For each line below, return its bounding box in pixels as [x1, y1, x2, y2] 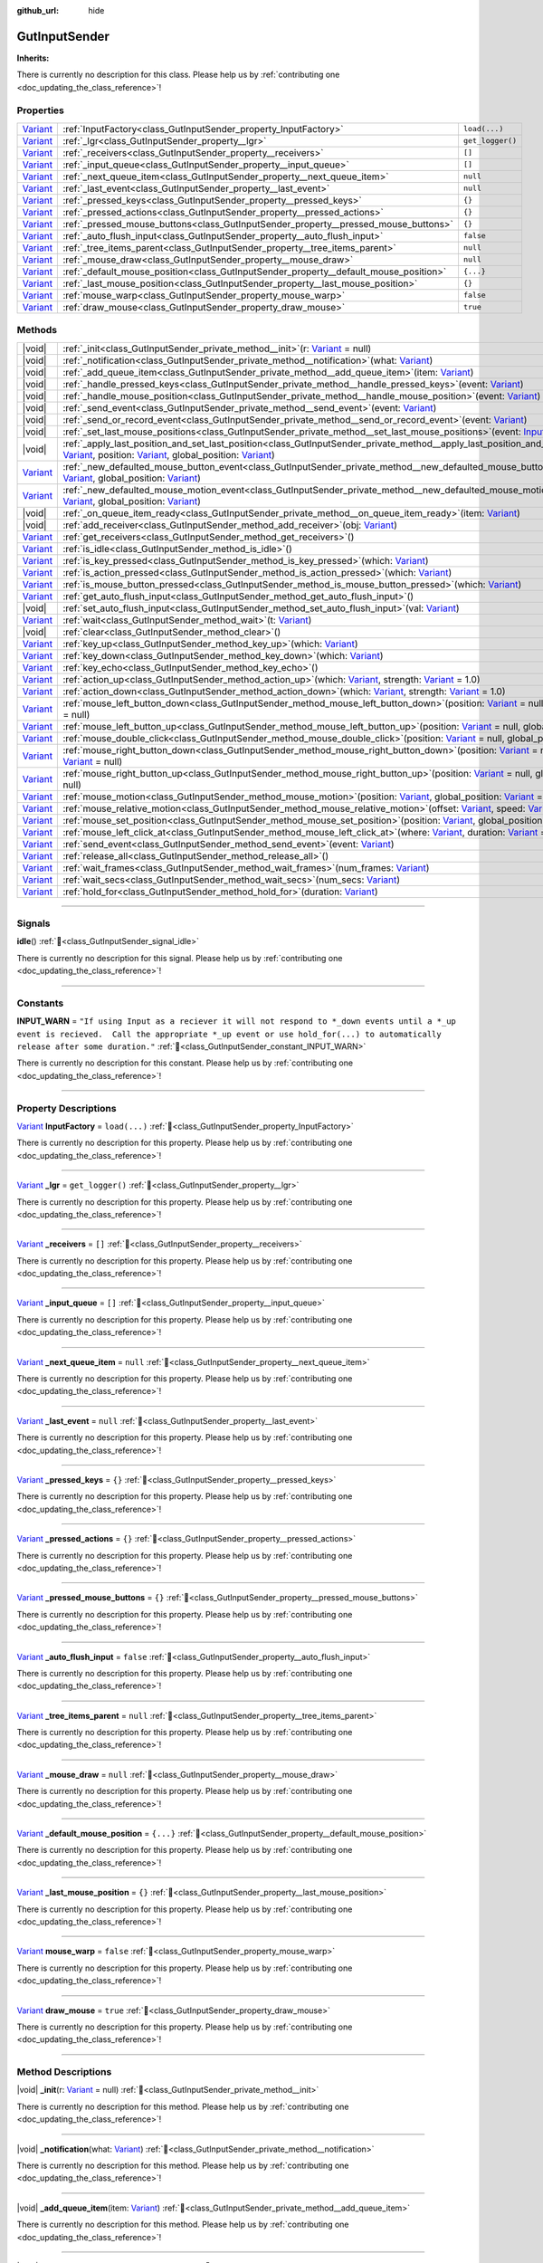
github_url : [16, 5, 59, 15]
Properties [16, 104, 65, 117]
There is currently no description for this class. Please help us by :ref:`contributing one [16, 69, 340, 81]
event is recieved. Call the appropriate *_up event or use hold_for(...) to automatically [16, 1028, 443, 1039]
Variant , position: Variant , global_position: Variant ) [62, 448, 275, 461]
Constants [16, 997, 64, 1009]
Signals [16, 917, 51, 930]
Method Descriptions [16, 2066, 112, 2078]
